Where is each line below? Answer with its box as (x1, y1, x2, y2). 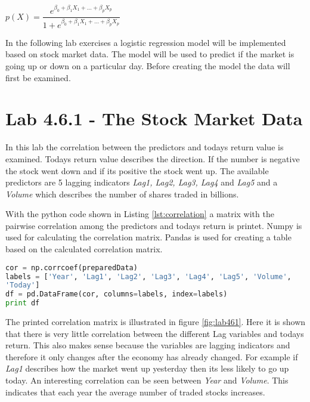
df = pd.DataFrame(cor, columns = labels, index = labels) (5, 290, 228, 299)
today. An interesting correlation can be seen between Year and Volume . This (5, 374, 289, 386)
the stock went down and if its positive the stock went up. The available (5, 164, 269, 177)
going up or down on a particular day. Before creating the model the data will (5, 60, 290, 72)
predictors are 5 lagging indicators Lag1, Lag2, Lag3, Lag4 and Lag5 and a (5, 176, 278, 188)
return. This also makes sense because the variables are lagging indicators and (5, 339, 290, 351)
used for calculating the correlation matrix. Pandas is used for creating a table (5, 231, 292, 243)
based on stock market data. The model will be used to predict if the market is (5, 48, 294, 60)
